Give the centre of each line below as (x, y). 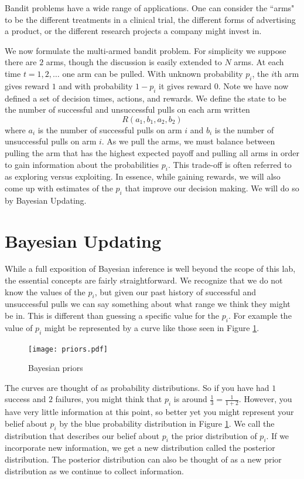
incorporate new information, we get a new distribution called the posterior (140, 448)
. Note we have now (253, 85)
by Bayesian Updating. (46, 200)
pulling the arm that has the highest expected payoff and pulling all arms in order (152, 152)
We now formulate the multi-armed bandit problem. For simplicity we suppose (146, 50)
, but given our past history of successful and (175, 291)
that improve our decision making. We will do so (212, 188)
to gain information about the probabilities (82, 164)
